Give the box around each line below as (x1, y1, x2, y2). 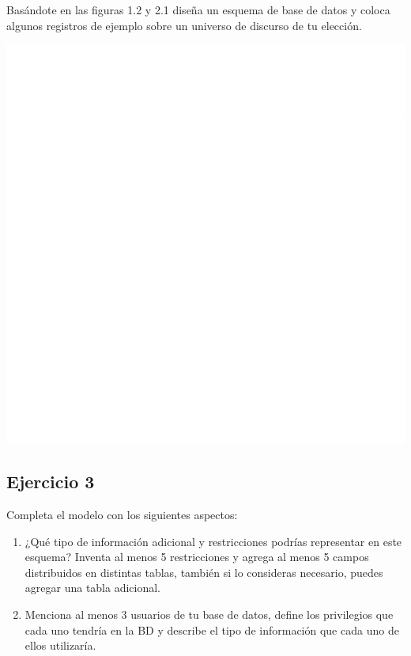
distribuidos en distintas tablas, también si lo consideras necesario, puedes (25, 563, 383, 580)
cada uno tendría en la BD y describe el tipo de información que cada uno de (25, 621, 399, 638)
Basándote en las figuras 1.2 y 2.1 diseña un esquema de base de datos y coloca (6, 2, 390, 17)
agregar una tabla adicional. (25, 579, 161, 596)
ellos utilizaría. (25, 637, 96, 654)
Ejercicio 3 (6, 469, 95, 494)
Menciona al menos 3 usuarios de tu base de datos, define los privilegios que (25, 605, 394, 622)
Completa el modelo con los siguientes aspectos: (6, 506, 238, 522)
